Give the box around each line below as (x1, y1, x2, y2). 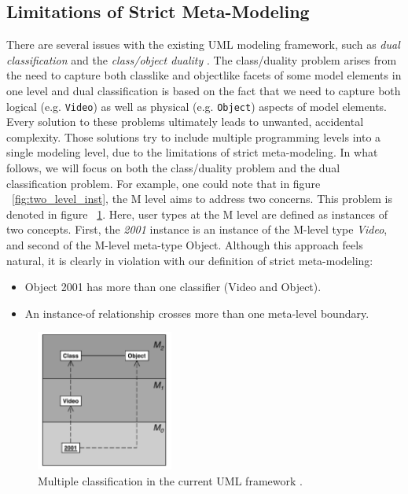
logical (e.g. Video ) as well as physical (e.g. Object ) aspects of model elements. (6, 98, 387, 114)
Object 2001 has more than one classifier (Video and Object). (24, 278, 322, 295)
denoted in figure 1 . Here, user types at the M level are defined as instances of (6, 205, 388, 222)
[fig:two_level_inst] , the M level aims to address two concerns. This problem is (12, 190, 393, 207)
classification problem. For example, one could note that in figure (6, 175, 321, 191)
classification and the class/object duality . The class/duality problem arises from (6, 51, 397, 68)
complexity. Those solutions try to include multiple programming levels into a (6, 128, 381, 145)
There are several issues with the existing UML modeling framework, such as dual (6, 36, 400, 53)
